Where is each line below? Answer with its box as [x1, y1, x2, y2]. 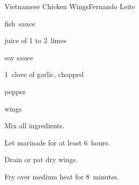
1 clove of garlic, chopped [5, 69, 84, 80]
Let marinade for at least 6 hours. [5, 137, 110, 147]
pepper [5, 86, 26, 96]
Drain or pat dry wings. [5, 154, 78, 165]
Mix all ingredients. [5, 120, 64, 131]
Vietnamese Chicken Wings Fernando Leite [5, 1, 135, 11]
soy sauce [5, 52, 33, 62]
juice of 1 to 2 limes [5, 35, 66, 46]
